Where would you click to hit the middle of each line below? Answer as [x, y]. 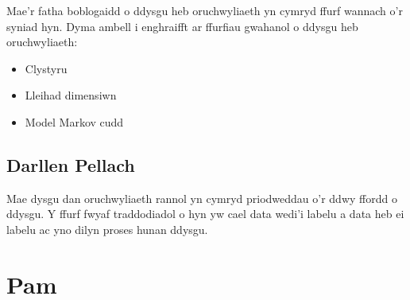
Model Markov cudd [74, 121]
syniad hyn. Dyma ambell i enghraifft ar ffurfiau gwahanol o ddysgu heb [182, 26]
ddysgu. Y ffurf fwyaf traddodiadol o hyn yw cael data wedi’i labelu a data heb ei [205, 214]
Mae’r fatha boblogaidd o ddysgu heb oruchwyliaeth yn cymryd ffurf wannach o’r [205, 10]
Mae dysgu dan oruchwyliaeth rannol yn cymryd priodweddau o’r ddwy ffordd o [202, 198]
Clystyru [46, 68]
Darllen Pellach [71, 164]
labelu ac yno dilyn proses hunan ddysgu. [107, 229]
